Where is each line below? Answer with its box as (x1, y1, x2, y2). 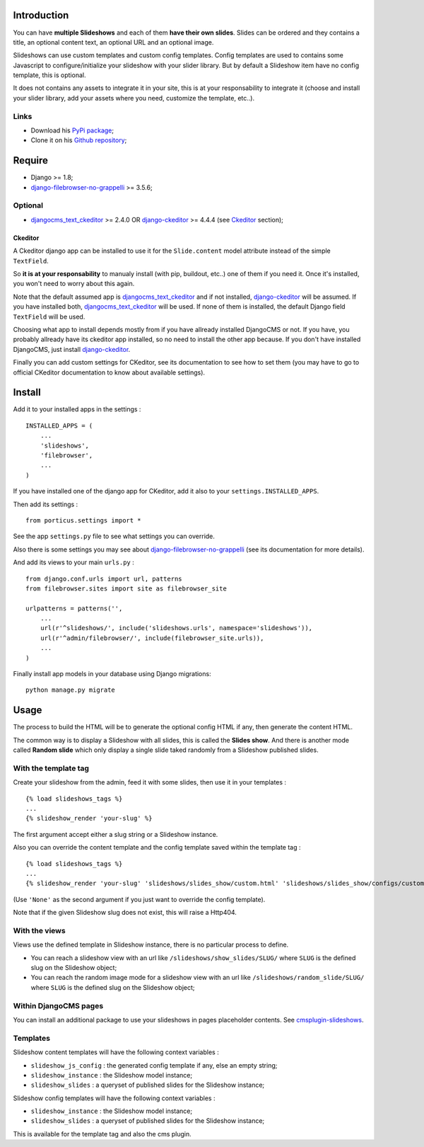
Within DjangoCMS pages (13, 1000, 104, 1010)
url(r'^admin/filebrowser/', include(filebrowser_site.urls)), (40, 634, 264, 642)
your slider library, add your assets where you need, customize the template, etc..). (13, 93, 254, 102)
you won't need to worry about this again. (13, 280, 135, 288)
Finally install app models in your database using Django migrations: (13, 670, 211, 678)
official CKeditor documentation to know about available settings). (13, 368, 205, 377)
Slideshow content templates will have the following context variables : (13, 1048, 219, 1056)
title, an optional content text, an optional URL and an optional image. (13, 38, 214, 46)
